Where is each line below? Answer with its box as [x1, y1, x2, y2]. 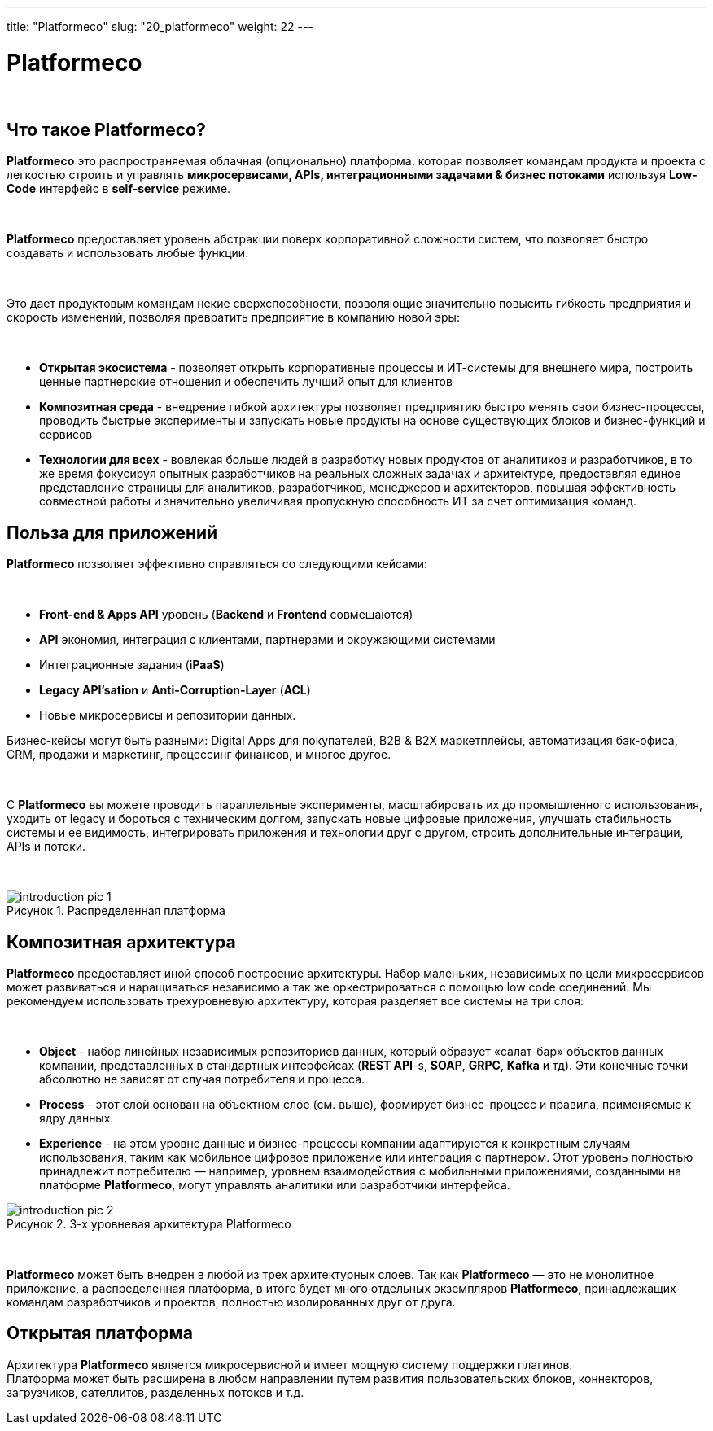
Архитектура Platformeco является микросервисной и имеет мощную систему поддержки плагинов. [7, 1357, 573, 1372]
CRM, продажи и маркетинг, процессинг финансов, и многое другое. [7, 747, 391, 762]
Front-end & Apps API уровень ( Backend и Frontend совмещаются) [39, 607, 413, 622]
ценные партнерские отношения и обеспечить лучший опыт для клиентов [39, 374, 453, 389]
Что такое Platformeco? [7, 119, 206, 140]
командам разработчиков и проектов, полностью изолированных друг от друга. [7, 1295, 456, 1310]
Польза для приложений [7, 522, 218, 543]
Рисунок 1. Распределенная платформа [7, 904, 225, 918]
